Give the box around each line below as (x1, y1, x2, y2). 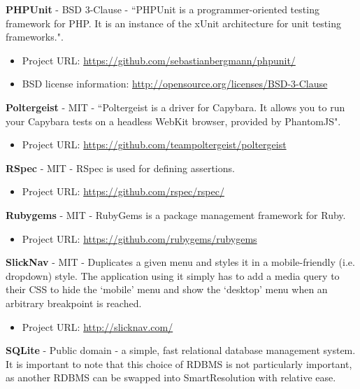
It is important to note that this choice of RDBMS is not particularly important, (6, 356, 352, 371)
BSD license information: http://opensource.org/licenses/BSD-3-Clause (22, 76, 328, 91)
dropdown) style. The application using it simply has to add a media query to (6, 268, 340, 283)
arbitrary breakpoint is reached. (6, 295, 142, 310)
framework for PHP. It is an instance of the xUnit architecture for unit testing (6, 15, 341, 30)
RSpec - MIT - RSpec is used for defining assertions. (6, 160, 235, 175)
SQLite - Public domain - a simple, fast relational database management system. (6, 343, 356, 358)
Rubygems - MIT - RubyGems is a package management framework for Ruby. (6, 207, 346, 222)
